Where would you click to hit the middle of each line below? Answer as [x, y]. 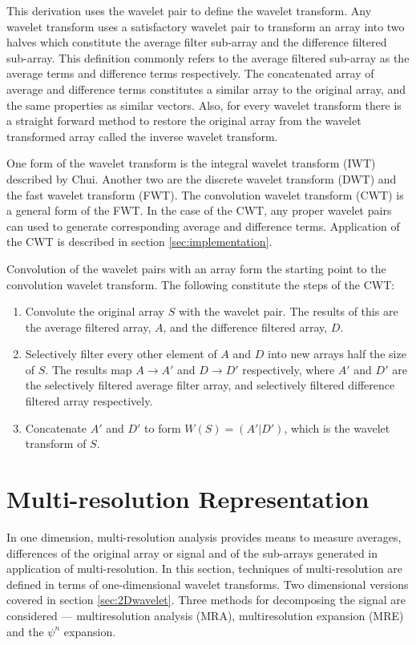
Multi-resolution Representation [188, 499]
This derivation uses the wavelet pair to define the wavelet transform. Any [189, 10]
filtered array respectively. [89, 401]
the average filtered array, [88, 327]
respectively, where [289, 369]
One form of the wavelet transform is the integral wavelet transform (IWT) [191, 163]
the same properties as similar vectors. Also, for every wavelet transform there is [204, 105]
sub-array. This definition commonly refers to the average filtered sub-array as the [208, 57]
